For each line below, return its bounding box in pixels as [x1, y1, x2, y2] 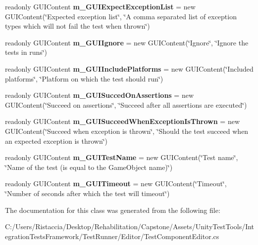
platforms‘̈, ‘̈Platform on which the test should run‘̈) [5, 73, 163, 83]
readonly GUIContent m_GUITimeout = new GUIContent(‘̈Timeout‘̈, [5, 178, 227, 189]
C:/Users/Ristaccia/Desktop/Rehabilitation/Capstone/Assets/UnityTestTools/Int [5, 221, 255, 232]
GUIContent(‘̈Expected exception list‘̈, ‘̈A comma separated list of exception [5, 11, 237, 21]
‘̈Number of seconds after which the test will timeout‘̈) [5, 188, 170, 198]
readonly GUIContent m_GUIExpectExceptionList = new [5, 1, 196, 11]
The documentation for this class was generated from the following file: [5, 204, 220, 215]
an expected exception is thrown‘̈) [5, 135, 108, 146]
